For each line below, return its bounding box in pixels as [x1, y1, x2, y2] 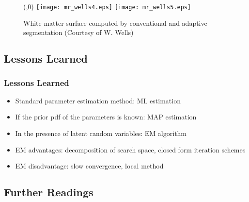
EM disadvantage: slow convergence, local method [15, 161, 164, 171]
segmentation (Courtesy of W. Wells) [23, 27, 134, 37]
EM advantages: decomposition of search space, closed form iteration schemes [15, 144, 246, 154]
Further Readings [4, 185, 93, 200]
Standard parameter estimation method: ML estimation [15, 95, 181, 105]
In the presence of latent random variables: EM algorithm [15, 128, 187, 138]
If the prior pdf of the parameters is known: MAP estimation [15, 112, 197, 122]
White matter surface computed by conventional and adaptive [23, 17, 207, 28]
